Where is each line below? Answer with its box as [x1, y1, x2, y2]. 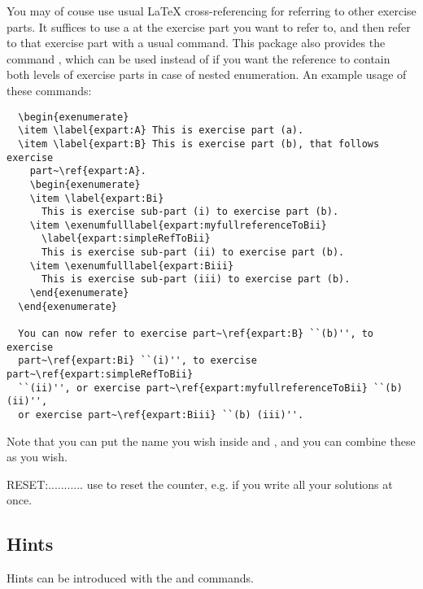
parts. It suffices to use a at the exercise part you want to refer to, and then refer [7, 18, 411, 35]
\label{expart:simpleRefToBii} [41, 233, 211, 245]
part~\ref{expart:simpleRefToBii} [7, 369, 194, 381]
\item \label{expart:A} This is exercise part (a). [18, 124, 304, 137]
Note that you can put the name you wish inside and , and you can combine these [7, 432, 416, 449]
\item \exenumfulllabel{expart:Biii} [29, 260, 234, 272]
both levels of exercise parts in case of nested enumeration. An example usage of [7, 66, 407, 83]
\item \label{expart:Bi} [29, 192, 164, 204]
